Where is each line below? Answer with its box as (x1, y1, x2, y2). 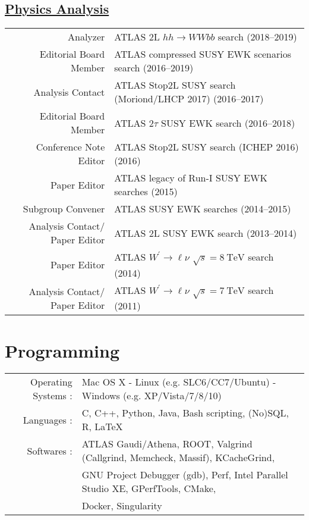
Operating (30, 375, 72, 389)
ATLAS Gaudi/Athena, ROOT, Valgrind (81, 437, 253, 451)
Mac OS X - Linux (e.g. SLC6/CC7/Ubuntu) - (81, 375, 276, 389)
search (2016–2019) (114, 61, 194, 75)
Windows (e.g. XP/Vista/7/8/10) (81, 389, 222, 403)
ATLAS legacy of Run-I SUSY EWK (114, 171, 267, 185)
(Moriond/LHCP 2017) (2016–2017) (114, 92, 264, 106)
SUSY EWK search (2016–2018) (161, 115, 295, 130)
